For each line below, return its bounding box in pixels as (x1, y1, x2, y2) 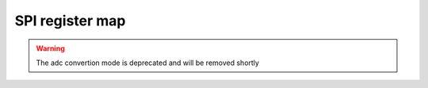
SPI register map (14, 12, 126, 29)
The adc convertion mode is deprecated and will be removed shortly (36, 58, 259, 67)
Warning (36, 44, 65, 53)
